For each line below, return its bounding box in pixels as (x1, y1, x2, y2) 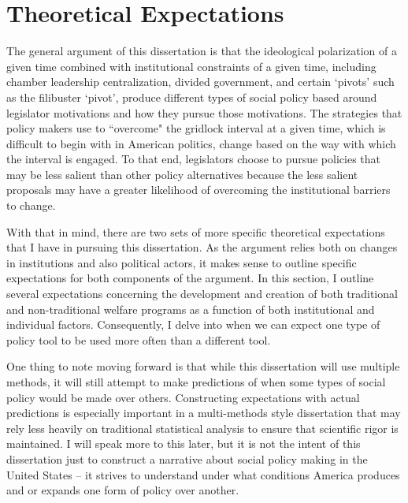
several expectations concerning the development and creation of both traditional (6, 285, 398, 302)
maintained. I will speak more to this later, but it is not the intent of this (6, 435, 361, 452)
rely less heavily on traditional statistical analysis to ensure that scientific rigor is (6, 419, 399, 436)
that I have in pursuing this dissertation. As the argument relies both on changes (6, 239, 398, 255)
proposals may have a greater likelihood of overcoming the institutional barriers (6, 181, 391, 198)
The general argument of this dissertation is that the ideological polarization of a (6, 43, 397, 59)
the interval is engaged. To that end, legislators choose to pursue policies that (6, 151, 381, 167)
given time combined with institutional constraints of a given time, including (6, 58, 376, 74)
